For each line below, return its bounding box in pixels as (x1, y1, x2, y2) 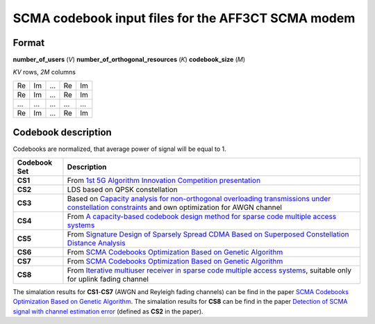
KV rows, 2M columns (12, 68, 76, 76)
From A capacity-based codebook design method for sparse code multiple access (67, 211, 337, 221)
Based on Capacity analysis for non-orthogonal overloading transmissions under (67, 193, 331, 203)
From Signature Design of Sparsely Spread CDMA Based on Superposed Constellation (67, 229, 349, 239)
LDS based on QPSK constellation (67, 184, 178, 194)
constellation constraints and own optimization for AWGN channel (67, 202, 283, 212)
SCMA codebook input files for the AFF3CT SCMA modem (12, 10, 356, 26)
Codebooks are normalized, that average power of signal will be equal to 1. (12, 145, 227, 153)
